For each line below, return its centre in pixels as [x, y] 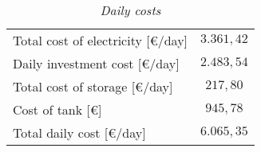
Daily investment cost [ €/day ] [96, 63]
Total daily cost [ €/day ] [79, 133]
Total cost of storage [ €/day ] [93, 86]
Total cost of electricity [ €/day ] [101, 40]
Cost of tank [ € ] [57, 109]
